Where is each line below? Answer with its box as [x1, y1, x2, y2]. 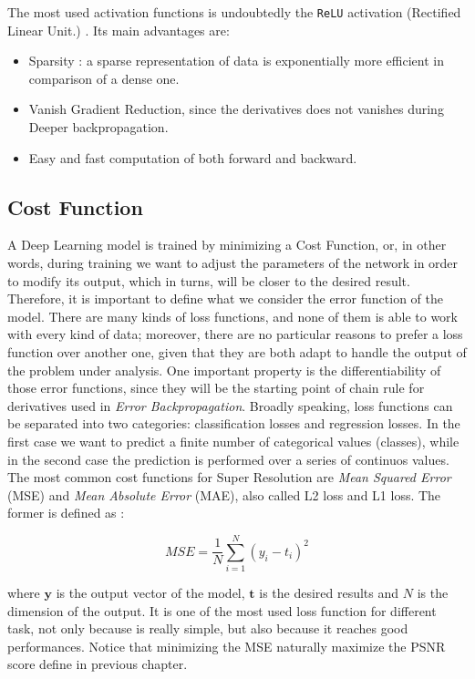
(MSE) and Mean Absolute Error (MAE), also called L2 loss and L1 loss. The [7, 485, 441, 504]
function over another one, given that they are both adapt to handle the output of [7, 342, 467, 361]
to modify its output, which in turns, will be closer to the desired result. [7, 271, 410, 290]
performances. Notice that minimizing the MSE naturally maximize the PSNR [7, 636, 446, 655]
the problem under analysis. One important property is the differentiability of [7, 360, 441, 379]
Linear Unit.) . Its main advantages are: [7, 20, 230, 39]
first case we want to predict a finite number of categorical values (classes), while [7, 431, 460, 450]
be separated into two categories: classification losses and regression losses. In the [7, 414, 460, 433]
